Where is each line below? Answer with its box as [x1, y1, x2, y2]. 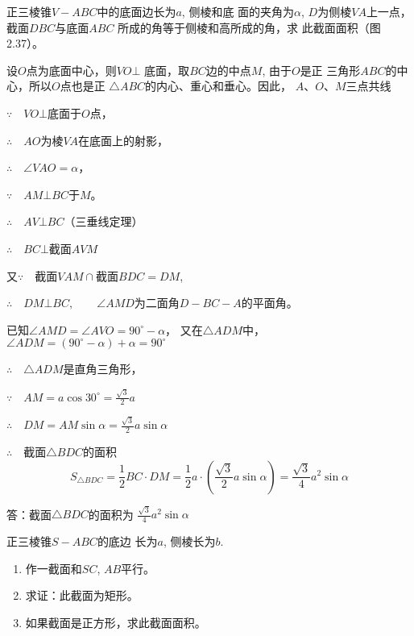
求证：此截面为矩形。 [25, 587, 139, 604]
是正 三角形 [300, 61, 361, 78]
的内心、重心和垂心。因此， [145, 77, 292, 94]
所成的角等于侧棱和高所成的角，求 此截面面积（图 [118, 19, 381, 35]
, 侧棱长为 [163, 533, 216, 550]
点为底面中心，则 [26, 61, 117, 78]
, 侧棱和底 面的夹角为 [181, 3, 295, 19]
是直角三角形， [63, 360, 143, 377]
